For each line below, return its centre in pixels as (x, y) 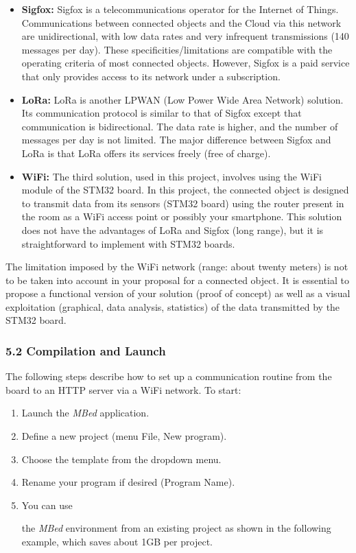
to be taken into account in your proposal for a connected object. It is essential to (177, 280)
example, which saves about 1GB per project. (117, 542)
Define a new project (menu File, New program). (124, 436)
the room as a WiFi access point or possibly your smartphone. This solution (182, 216)
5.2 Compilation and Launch (86, 350)
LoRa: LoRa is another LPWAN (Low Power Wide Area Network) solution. (182, 99)
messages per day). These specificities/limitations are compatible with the (177, 49)
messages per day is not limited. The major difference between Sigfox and (176, 140)
